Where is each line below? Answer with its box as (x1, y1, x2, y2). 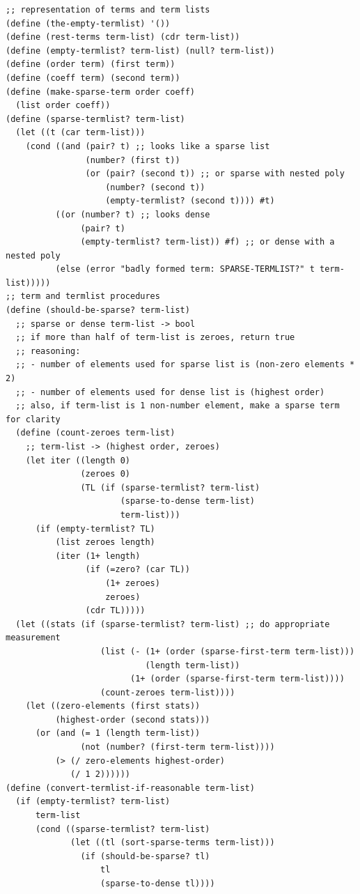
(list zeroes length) (55, 537, 155, 548)
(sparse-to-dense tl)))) (100, 879, 215, 888)
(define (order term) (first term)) (6, 59, 175, 70)
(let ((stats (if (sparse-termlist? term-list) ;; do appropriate (15, 619, 330, 629)
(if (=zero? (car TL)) (85, 564, 190, 575)
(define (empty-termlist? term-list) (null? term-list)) (6, 45, 275, 56)
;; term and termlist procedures (6, 291, 160, 302)
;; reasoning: (15, 346, 81, 356)
